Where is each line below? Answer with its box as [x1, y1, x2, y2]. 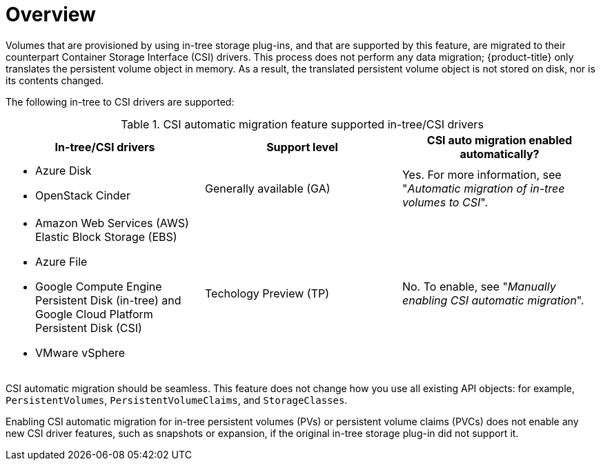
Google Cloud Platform [35, 307, 153, 321]
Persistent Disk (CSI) [35, 320, 142, 335]
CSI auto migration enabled [426, 133, 573, 147]
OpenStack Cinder [35, 188, 130, 202]
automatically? [460, 146, 540, 161]
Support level [266, 139, 338, 154]
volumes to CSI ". [402, 195, 488, 209]
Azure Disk [35, 163, 92, 177]
